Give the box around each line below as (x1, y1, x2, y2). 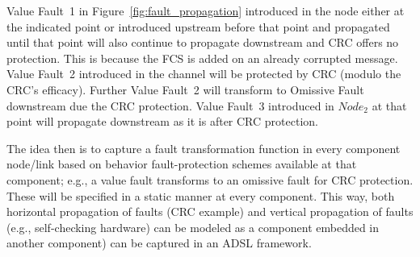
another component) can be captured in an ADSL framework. (6, 234, 312, 251)
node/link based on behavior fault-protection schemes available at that (6, 155, 357, 172)
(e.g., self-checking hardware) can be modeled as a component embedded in (6, 218, 380, 235)
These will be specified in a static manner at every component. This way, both (6, 187, 395, 204)
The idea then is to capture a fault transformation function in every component (6, 139, 401, 156)
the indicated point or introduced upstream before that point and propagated (6, 18, 390, 35)
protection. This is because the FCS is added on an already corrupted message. (6, 49, 398, 66)
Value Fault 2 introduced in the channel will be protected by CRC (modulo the (6, 65, 401, 82)
